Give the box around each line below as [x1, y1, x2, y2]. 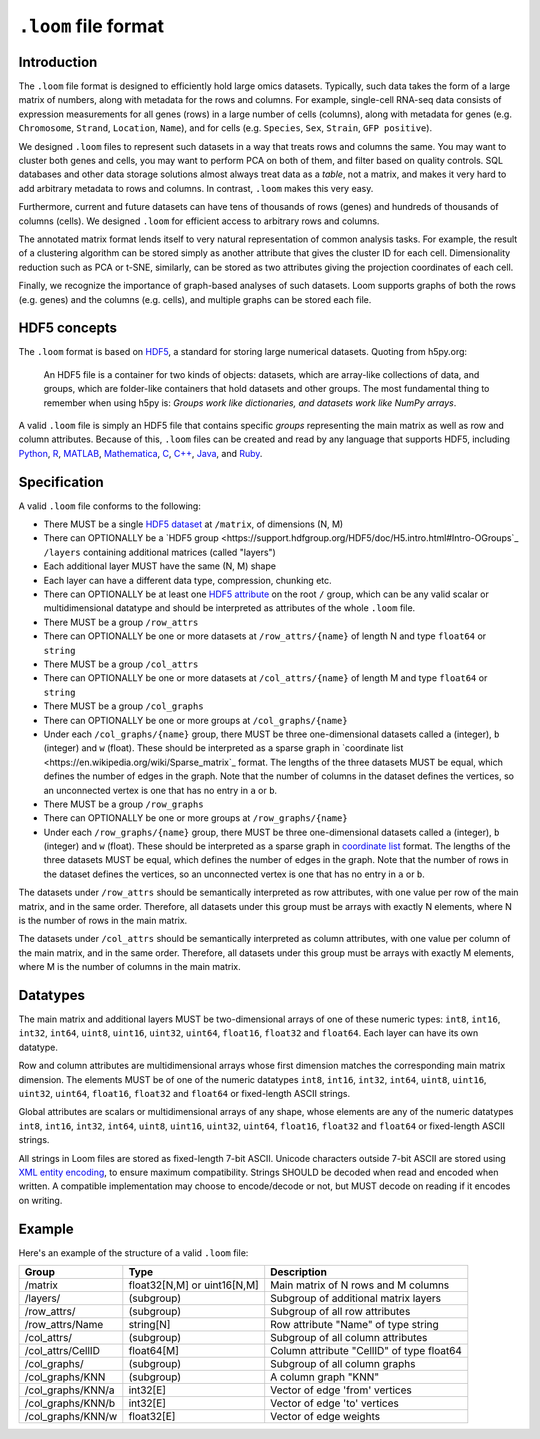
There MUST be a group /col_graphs [43, 700, 204, 712]
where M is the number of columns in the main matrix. [18, 961, 241, 973]
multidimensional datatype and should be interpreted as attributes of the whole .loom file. [43, 602, 416, 614]
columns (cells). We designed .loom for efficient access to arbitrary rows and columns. [18, 215, 380, 227]
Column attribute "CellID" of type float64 [270, 1344, 462, 1358]
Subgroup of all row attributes [270, 1305, 411, 1319]
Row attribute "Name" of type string [270, 1318, 439, 1332]
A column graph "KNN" [270, 1370, 380, 1384]
